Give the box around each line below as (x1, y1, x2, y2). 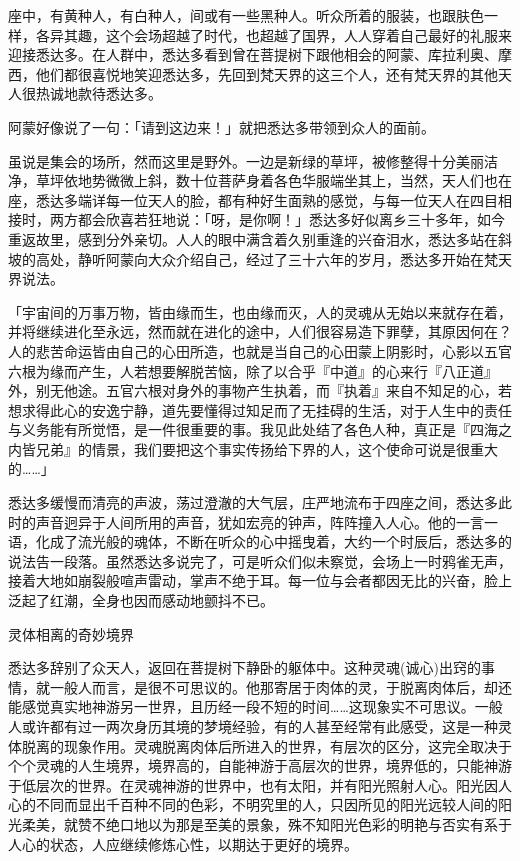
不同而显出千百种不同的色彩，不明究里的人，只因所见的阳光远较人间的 (35, 794, 498, 815)
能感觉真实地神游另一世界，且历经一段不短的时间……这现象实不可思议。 (8, 696, 475, 717)
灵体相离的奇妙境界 (8, 623, 134, 644)
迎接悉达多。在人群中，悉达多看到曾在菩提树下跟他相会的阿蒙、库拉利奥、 (8, 44, 498, 65)
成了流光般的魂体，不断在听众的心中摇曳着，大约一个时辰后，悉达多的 (49, 531, 512, 552)
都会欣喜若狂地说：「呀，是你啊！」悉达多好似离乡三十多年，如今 (77, 209, 505, 230)
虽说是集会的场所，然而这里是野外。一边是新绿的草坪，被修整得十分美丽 (8, 150, 484, 171)
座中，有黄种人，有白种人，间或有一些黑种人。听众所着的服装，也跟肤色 (8, 5, 484, 25)
